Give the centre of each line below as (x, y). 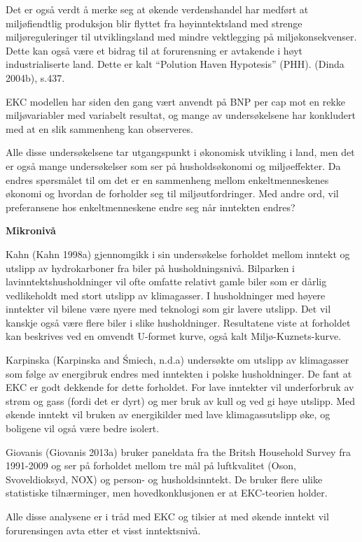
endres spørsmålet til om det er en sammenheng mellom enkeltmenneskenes (167, 179)
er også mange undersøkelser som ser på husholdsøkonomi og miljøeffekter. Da (173, 165)
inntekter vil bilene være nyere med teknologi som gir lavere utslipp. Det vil (168, 309)
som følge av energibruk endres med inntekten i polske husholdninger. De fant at (179, 373)
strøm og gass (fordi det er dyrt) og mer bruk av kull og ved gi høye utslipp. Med (181, 400)
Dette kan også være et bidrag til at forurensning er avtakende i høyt (154, 50)
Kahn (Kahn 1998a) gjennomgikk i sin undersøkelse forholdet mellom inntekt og (178, 254)
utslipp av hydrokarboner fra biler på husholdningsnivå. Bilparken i (150, 268)
